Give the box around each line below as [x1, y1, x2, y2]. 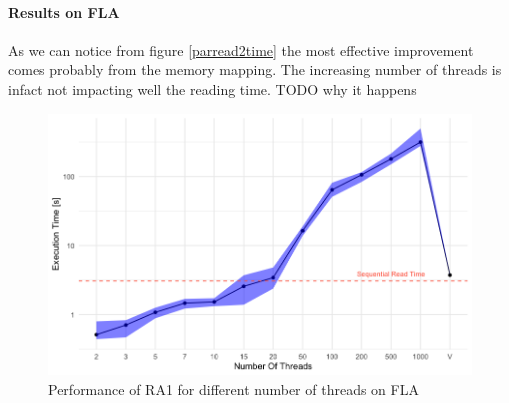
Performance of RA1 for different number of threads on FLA [48, 378, 419, 399]
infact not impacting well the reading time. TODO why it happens [8, 78, 417, 99]
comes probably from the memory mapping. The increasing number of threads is [8, 59, 502, 80]
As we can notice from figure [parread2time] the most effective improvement [8, 39, 474, 60]
